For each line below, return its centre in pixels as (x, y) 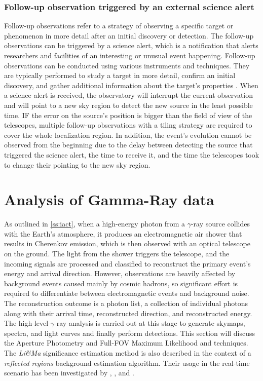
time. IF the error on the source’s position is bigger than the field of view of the (128, 115)
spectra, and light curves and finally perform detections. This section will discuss (130, 333)
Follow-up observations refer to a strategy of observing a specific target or (119, 26)
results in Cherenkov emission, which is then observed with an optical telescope (127, 243)
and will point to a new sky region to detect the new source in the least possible (128, 105)
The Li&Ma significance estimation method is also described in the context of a (128, 352)
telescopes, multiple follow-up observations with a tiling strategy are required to (128, 125)
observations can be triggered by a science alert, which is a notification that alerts (131, 45)
